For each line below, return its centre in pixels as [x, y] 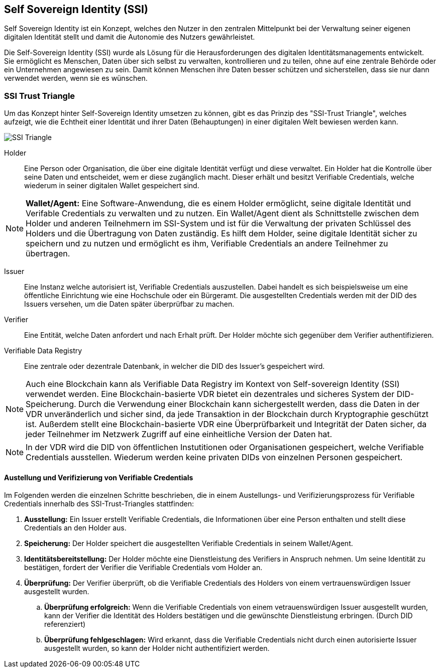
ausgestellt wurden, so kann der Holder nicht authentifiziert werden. [157, 648]
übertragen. [48, 254]
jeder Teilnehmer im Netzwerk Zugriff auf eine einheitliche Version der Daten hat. [179, 434]
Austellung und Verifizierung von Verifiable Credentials [99, 477]
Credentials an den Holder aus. [75, 528]
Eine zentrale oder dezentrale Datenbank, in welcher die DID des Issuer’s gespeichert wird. [175, 366]
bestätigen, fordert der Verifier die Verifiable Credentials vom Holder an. [143, 568]
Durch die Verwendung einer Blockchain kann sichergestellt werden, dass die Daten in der [249, 404]
